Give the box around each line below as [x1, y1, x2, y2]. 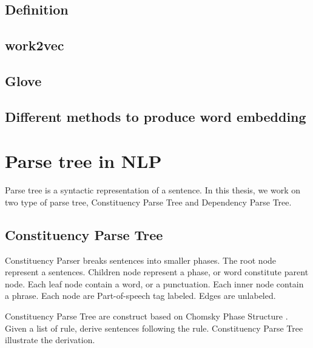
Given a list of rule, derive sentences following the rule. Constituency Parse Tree [5, 321, 303, 334]
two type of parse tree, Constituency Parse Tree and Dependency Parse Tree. [5, 195, 292, 208]
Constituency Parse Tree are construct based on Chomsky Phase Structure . [5, 310, 288, 323]
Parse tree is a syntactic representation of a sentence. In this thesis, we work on [5, 184, 301, 196]
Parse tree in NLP [5, 149, 162, 173]
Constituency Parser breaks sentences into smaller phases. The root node [5, 253, 277, 266]
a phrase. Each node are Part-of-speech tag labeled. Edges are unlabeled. [5, 289, 276, 302]
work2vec [5, 36, 64, 55]
